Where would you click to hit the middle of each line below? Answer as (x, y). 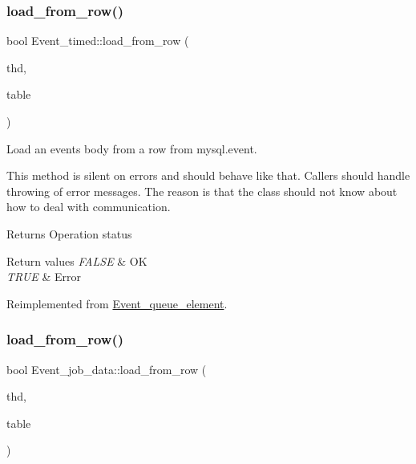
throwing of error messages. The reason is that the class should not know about (202, 191)
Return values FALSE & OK (77, 260)
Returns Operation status (69, 233)
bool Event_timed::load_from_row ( (98, 41)
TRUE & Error (44, 277)
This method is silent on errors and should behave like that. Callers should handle (208, 175)
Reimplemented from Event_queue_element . (117, 303)
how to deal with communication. (89, 207)
